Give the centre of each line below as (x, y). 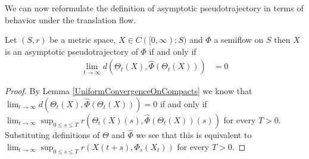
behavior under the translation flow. (71, 19)
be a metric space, (83, 40)
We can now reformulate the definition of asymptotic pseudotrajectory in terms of (154, 8)
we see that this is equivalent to (194, 135)
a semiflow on (239, 40)
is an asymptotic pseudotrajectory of (71, 51)
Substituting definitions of (52, 135)
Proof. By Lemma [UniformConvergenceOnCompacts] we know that (129, 91)
